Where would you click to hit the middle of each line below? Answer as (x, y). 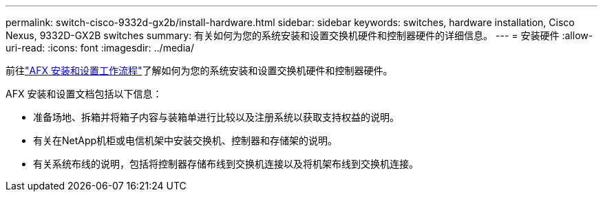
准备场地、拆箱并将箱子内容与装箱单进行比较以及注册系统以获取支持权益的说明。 (216, 117)
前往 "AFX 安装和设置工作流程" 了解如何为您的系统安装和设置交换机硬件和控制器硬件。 (199, 70)
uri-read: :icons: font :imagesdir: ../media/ (100, 48)
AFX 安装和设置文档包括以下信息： (84, 94)
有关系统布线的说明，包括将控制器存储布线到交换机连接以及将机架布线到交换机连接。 (226, 164)
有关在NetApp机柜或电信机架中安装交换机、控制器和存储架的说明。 (186, 140)
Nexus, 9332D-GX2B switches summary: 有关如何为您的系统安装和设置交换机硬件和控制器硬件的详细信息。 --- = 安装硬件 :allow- (299, 35)
